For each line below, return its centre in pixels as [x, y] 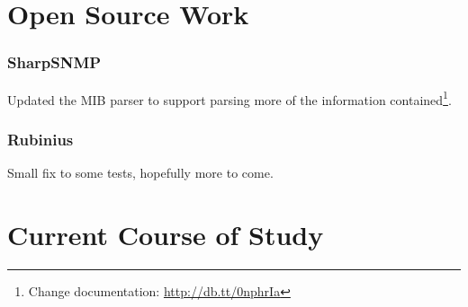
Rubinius [40, 139]
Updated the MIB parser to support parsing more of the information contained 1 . [229, 98]
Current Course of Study [166, 234]
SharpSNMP [54, 62]
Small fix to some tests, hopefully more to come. [140, 173]
